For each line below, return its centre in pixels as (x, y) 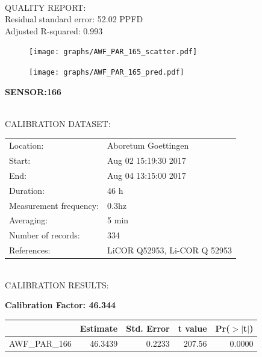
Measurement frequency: (54, 205)
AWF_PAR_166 (40, 343)
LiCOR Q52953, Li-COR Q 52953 (170, 250)
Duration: (27, 190)
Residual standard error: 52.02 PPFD (74, 19)
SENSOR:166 (33, 91)
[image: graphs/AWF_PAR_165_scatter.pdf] (113, 52)
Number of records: (45, 235)
